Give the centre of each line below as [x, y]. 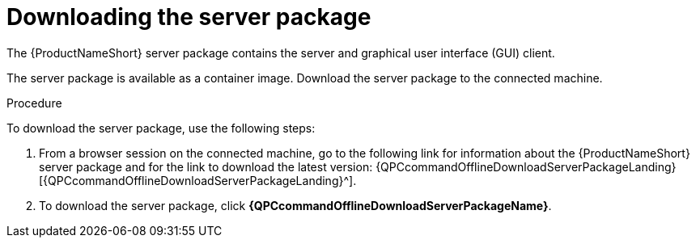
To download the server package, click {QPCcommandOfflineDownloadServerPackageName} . [295, 205]
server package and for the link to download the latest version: [206, 166]
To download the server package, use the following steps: [161, 128]
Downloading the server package [189, 17]
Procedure [34, 103]
